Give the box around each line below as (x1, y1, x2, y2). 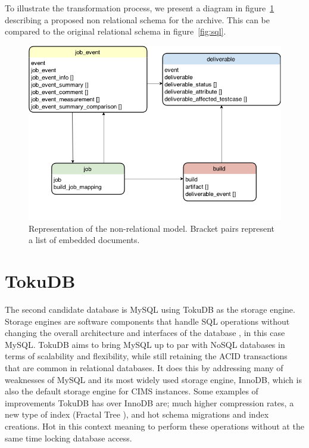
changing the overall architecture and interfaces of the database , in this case (5, 326, 285, 339)
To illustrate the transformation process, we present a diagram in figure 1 (5, 2, 274, 14)
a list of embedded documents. (29, 234, 140, 246)
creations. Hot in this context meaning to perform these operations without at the (5, 419, 304, 432)
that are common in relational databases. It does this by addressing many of (5, 362, 283, 374)
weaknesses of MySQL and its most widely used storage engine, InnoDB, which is (5, 373, 302, 385)
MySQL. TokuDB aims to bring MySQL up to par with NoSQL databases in (5, 338, 285, 350)
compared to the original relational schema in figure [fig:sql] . (5, 25, 226, 38)
